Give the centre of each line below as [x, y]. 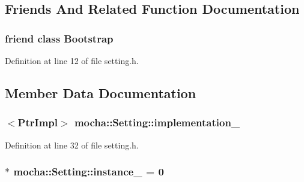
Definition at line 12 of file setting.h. [72, 60]
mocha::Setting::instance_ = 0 [89, 172]
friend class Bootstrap [59, 38]
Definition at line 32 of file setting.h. [72, 145]
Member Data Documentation [101, 92]
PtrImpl [38, 122]
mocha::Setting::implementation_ [157, 122]
